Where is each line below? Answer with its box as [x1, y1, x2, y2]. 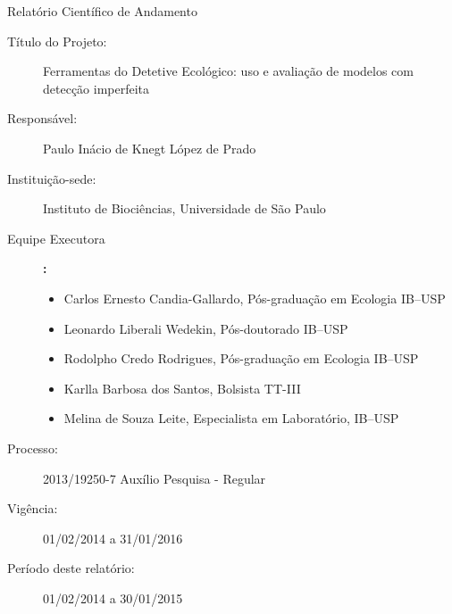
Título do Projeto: [7, 31, 107, 50]
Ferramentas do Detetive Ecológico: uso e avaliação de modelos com [43, 62, 414, 80]
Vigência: [7, 499, 58, 518]
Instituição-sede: [7, 169, 96, 187]
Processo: [7, 438, 58, 457]
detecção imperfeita [43, 79, 150, 97]
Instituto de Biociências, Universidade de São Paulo [43, 199, 326, 218]
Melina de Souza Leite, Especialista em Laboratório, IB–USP [63, 409, 399, 427]
